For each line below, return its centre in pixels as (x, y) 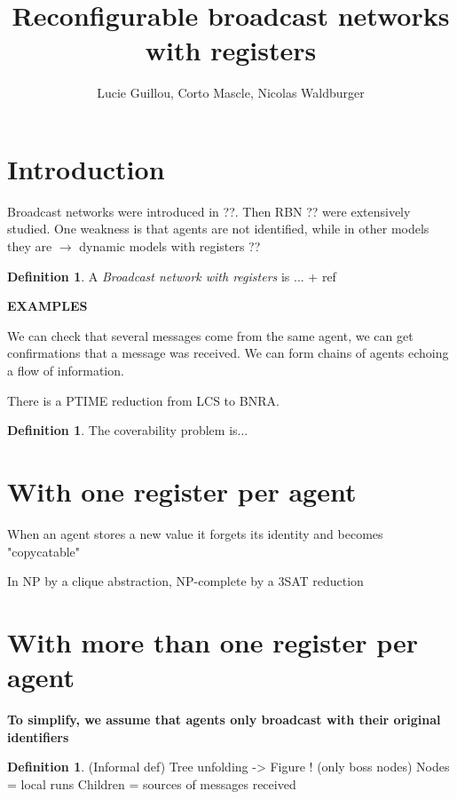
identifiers (38, 736)
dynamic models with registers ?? (170, 246)
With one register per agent (182, 490)
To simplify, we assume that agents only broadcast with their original (224, 719)
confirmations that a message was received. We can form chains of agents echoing (228, 353)
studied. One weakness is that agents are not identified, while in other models (218, 229)
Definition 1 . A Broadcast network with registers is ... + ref (172, 276)
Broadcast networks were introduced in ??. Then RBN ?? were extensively (209, 211)
